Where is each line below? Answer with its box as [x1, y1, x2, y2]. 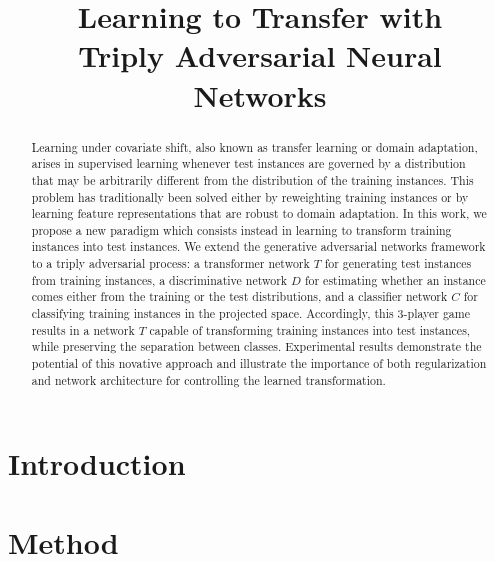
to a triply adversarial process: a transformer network [31, 255, 310, 272]
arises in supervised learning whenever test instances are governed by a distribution [31, 155, 466, 172]
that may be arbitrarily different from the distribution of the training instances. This [31, 171, 474, 188]
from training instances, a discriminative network [31, 271, 288, 288]
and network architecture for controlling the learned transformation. [31, 371, 386, 388]
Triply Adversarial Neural [78, 35, 442, 76]
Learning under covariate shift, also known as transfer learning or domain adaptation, [31, 138, 478, 155]
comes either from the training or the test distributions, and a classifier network [31, 288, 448, 305]
